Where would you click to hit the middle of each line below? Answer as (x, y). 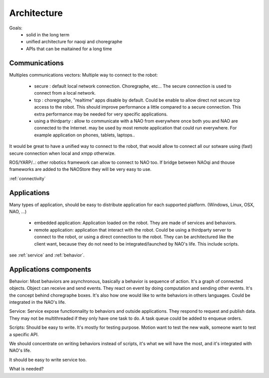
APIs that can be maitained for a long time (69, 49)
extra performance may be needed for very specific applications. (101, 114)
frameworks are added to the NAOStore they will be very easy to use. (80, 169)
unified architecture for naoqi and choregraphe (74, 42)
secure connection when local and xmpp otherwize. (62, 153)
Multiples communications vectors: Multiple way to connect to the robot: (83, 75)
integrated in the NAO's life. (38, 302)
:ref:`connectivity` (27, 178)
